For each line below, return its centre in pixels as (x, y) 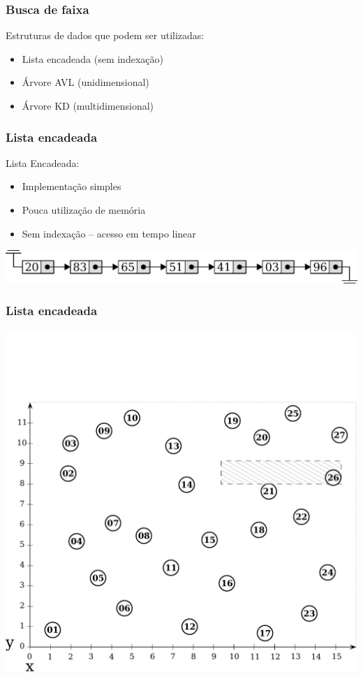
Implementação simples (72, 186)
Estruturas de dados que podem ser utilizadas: (105, 35)
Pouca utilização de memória (84, 210)
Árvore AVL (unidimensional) (86, 82)
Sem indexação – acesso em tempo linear (109, 233)
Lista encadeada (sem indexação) (92, 58)
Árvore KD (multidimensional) (88, 105)
